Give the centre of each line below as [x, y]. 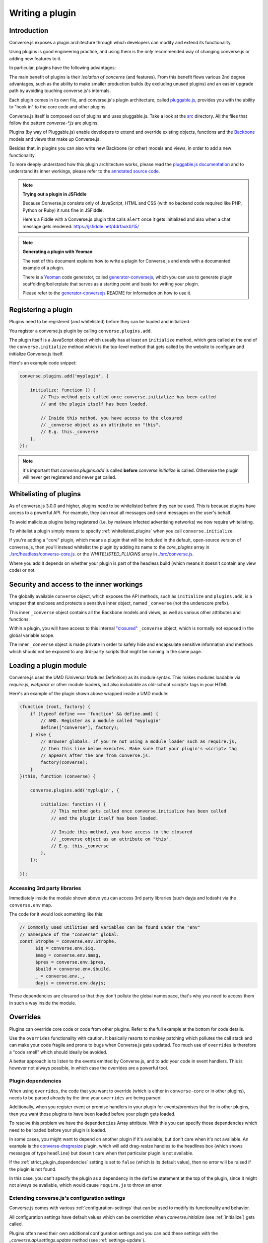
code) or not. [22, 570]
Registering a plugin [41, 310]
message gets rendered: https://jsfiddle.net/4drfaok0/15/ [81, 226]
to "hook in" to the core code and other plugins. [58, 107]
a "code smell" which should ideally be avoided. [58, 1052]
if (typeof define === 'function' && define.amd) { [94, 714]
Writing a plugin [43, 13]
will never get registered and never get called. [69, 477]
